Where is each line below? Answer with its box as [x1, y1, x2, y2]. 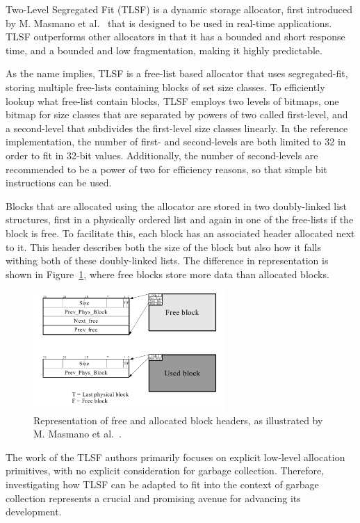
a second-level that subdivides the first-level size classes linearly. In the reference [6, 120, 348, 135]
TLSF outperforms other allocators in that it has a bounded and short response [6, 29, 345, 44]
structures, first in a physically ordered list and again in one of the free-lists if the [6, 212, 354, 227]
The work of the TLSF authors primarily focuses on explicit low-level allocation [6, 449, 345, 464]
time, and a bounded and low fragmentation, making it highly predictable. [6, 42, 322, 57]
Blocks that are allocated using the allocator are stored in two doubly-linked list [6, 198, 347, 213]
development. [6, 504, 62, 519]
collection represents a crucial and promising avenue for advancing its [6, 490, 301, 505]
